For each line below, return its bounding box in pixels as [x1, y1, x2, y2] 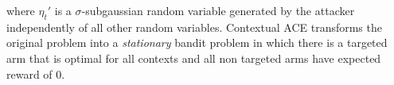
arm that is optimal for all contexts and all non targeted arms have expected [6, 49, 381, 66]
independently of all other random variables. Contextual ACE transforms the [6, 18, 382, 35]
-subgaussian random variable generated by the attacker [81, 2, 355, 18]
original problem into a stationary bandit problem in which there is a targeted [6, 34, 388, 51]
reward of [6, 65, 53, 82]
